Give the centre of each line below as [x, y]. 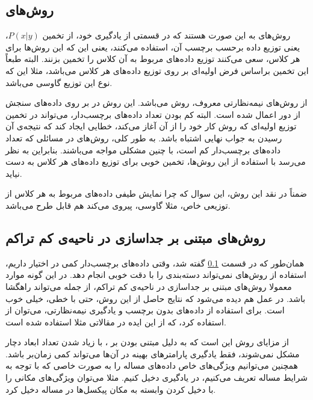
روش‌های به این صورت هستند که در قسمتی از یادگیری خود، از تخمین [166, 35]
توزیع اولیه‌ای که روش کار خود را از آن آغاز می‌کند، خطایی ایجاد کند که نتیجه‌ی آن [151, 126]
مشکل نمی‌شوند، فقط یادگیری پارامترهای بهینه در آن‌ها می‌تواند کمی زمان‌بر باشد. [153, 353]
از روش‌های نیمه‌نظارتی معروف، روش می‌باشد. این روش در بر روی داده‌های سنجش [156, 103]
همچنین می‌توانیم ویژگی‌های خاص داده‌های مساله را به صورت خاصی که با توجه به [152, 365]
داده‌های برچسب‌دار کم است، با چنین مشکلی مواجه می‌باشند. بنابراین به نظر [143, 149]
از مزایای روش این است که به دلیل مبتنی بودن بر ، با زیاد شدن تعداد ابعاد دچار [147, 342]
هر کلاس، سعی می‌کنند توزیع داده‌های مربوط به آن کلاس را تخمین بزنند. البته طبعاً [153, 59]
